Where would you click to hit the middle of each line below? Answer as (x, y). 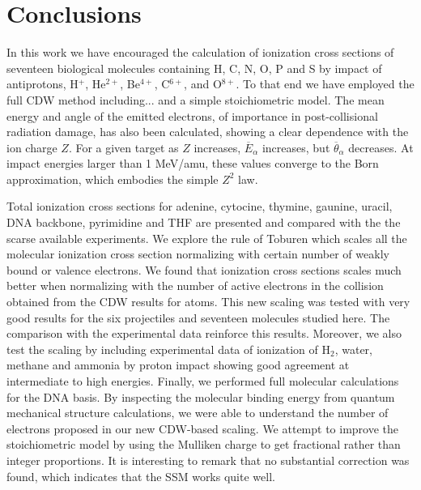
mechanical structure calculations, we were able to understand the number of (198, 413)
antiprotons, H (43, 84)
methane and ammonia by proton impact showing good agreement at (178, 365)
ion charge (32, 147)
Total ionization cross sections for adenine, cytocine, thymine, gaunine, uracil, (200, 206)
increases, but (296, 147)
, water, (353, 349)
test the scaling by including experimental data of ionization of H (168, 349)
